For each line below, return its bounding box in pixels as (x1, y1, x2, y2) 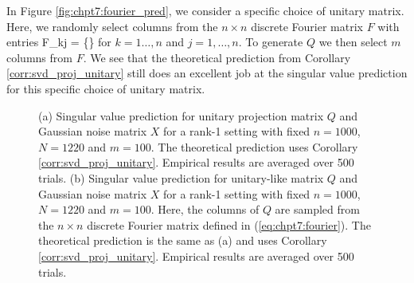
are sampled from (275, 201, 360, 218)
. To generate (238, 33, 303, 50)
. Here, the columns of (150, 201, 260, 218)
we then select (318, 33, 388, 50)
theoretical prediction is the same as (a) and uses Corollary (38, 232, 327, 249)
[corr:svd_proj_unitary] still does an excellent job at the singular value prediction (6, 65, 408, 81)
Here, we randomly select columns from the (6, 18, 218, 34)
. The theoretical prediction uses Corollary (150, 138, 358, 155)
